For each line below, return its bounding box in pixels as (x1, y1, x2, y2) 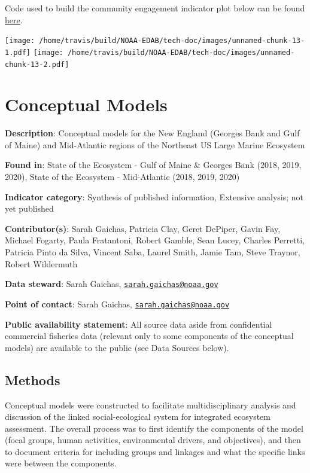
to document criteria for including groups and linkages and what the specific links (5, 445, 305, 457)
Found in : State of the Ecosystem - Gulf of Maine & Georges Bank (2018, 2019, (5, 158, 302, 171)
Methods (5, 370, 60, 389)
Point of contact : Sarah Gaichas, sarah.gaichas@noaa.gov (5, 297, 230, 310)
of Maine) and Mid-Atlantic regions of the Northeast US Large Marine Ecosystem (5, 138, 305, 151)
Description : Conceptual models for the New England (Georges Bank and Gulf (5, 127, 300, 139)
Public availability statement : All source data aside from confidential (5, 318, 272, 330)
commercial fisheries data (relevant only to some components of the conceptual (5, 329, 294, 342)
